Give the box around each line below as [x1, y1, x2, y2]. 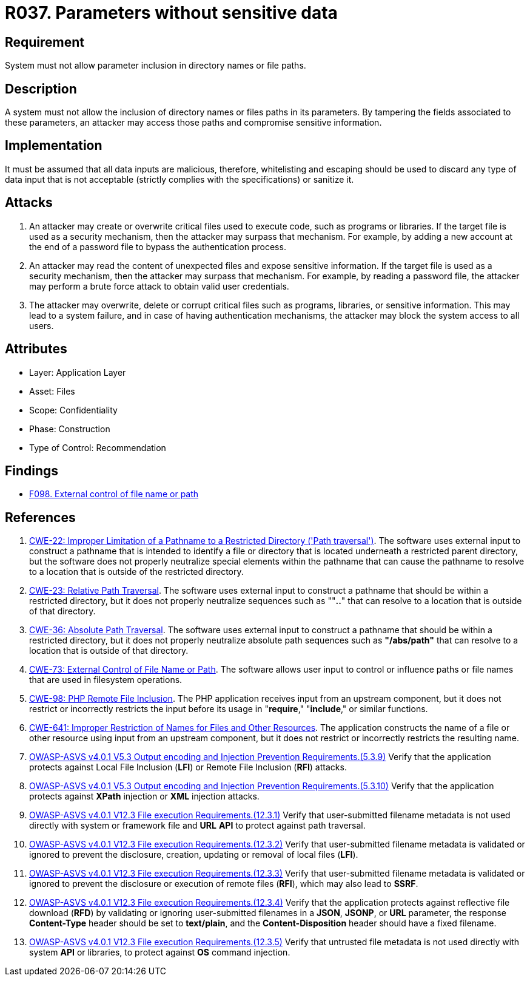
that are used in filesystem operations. [29, 674, 183, 685]
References [5, 509, 76, 525]
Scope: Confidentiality [29, 404, 118, 415]
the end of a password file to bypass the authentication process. [29, 241, 286, 252]
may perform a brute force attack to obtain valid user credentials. [29, 280, 289, 291]
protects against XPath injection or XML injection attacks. [29, 791, 260, 802]
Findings [5, 463, 59, 478]
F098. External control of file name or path [29, 489, 199, 500]
